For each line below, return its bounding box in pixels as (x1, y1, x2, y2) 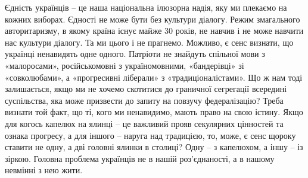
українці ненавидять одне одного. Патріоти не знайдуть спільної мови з (5, 47, 265, 60)
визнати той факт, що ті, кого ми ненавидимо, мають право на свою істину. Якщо (5, 106, 303, 118)
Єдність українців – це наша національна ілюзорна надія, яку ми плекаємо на (5, 1, 287, 13)
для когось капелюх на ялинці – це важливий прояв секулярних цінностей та (5, 117, 284, 129)
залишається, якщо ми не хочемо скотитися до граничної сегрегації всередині (5, 82, 287, 95)
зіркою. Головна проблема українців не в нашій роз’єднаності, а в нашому (5, 152, 275, 164)
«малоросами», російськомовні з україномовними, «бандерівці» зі (5, 59, 244, 71)
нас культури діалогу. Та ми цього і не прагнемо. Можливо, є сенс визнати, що (5, 36, 294, 48)
